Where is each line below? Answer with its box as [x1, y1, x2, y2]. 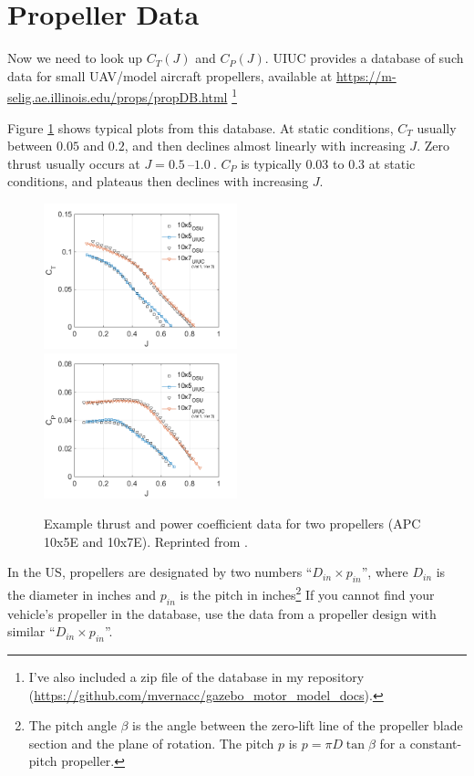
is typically [241, 153, 302, 173]
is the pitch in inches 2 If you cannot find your [180, 582, 435, 603]
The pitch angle [28, 716, 117, 735]
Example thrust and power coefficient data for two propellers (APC [44, 514, 421, 533]
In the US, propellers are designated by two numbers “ [7, 562, 313, 582]
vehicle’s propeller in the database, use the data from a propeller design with [7, 603, 437, 623]
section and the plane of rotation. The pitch [28, 733, 274, 752]
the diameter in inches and [7, 584, 157, 603]
